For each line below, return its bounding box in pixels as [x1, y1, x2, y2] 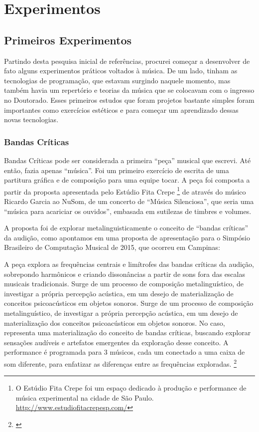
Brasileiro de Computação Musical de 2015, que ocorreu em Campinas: [4, 242, 220, 252]
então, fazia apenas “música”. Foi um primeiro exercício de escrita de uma [4, 165, 229, 175]
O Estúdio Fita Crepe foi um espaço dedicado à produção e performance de [15, 383, 247, 393]
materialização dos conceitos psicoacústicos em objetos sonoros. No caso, [4, 317, 225, 328]
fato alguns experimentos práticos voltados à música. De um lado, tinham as [4, 65, 238, 76]
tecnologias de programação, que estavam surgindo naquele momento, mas [4, 75, 231, 85]
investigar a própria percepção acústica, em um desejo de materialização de [4, 288, 234, 298]
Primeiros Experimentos [4, 32, 132, 47]
